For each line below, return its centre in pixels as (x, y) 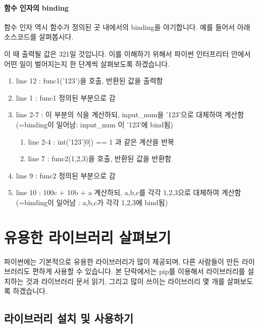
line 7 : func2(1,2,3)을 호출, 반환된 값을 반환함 (100, 158)
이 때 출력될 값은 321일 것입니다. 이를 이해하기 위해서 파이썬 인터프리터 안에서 (127, 53)
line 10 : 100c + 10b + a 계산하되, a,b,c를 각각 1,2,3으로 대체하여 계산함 (128, 192)
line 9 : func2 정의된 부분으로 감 (66, 175)
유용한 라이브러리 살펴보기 (88, 237)
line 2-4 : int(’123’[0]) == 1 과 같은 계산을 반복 (101, 141)
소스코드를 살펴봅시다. (39, 37)
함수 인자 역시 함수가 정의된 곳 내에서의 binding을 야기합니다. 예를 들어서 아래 (127, 27)
